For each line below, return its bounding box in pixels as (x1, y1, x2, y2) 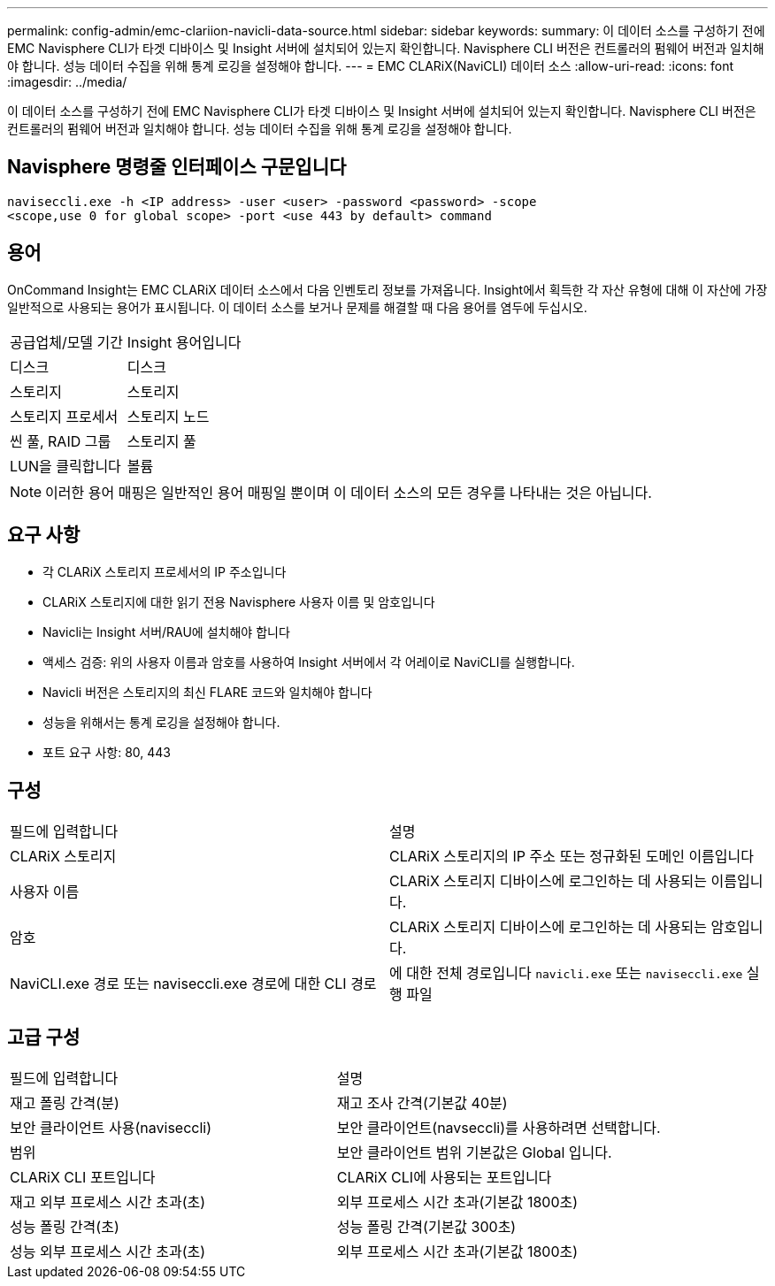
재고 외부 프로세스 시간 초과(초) (10, 1193, 206, 1212)
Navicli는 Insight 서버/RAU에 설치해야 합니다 (42, 624, 290, 639)
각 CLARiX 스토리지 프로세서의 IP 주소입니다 (42, 563, 287, 579)
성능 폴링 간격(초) (10, 1218, 119, 1236)
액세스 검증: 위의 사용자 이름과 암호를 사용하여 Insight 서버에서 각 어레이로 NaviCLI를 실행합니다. (42, 654, 575, 670)
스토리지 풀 (127, 432, 196, 450)
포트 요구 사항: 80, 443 (42, 744, 171, 760)
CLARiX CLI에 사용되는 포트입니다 (336, 1168, 552, 1187)
